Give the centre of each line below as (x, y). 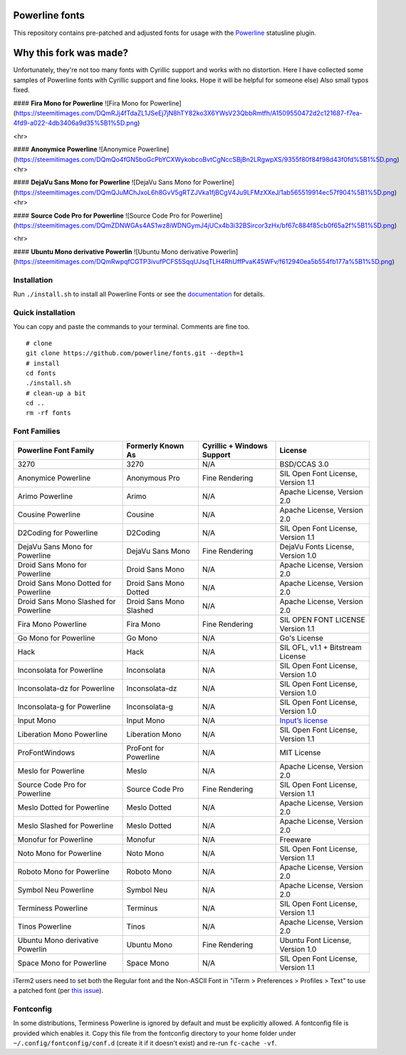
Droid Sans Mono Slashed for (67, 601)
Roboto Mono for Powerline (63, 872)
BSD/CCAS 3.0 (304, 464)
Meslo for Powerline (51, 770)
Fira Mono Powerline (52, 624)
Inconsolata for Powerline (60, 670)
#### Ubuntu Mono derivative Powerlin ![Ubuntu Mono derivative (111, 251)
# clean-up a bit (56, 393)
